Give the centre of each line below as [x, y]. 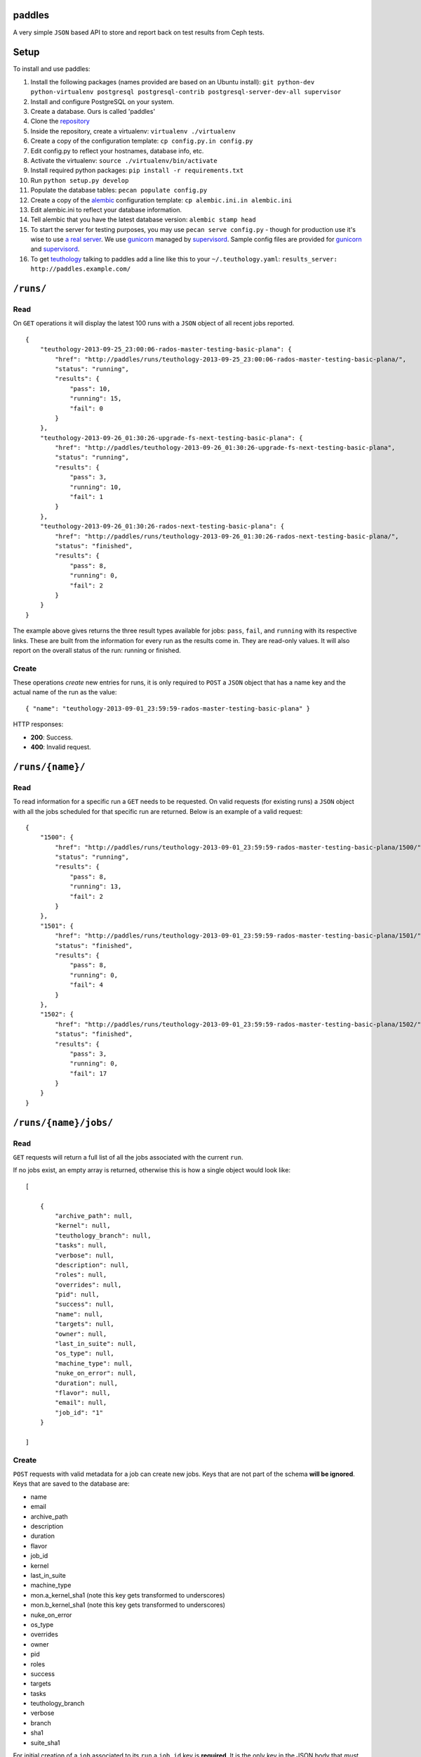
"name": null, [79, 1314]
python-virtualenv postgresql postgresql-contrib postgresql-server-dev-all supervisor [186, 92]
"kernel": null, [83, 1226]
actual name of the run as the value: [65, 692]
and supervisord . [55, 249]
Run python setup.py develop [80, 180]
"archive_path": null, [94, 1215]
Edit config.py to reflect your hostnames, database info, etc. [117, 150]
